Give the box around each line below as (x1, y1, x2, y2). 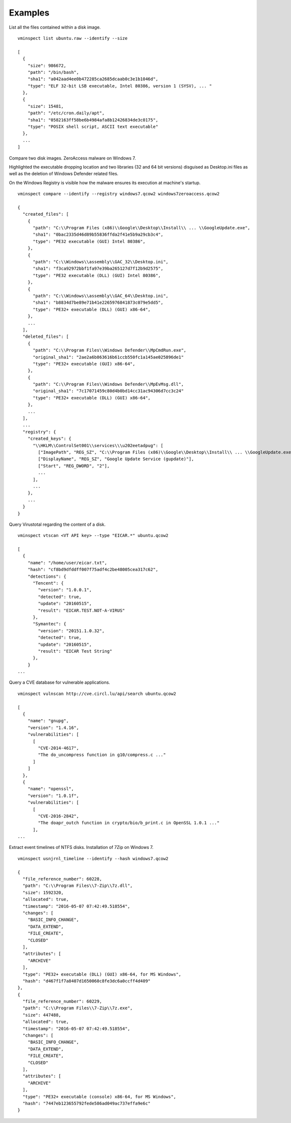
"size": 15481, (27, 104, 64, 109)
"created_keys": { (27, 436, 72, 442)
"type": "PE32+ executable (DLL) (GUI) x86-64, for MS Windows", (22, 971, 181, 977)
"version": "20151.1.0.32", (38, 628, 105, 634)
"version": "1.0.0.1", (38, 587, 92, 593)
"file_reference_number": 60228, (22, 876, 102, 882)
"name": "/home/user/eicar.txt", (27, 560, 108, 566)
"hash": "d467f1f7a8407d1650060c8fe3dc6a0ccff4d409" (22, 978, 151, 984)
